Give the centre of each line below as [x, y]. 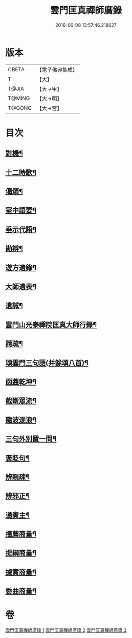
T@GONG [20, 108]
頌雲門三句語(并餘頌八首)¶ [47, 363]
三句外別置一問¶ [31, 439]
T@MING [19, 98]
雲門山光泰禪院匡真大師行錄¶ [51, 324]
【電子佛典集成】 [57, 70]
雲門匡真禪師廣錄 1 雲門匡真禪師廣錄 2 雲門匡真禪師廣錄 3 [66, 630]
